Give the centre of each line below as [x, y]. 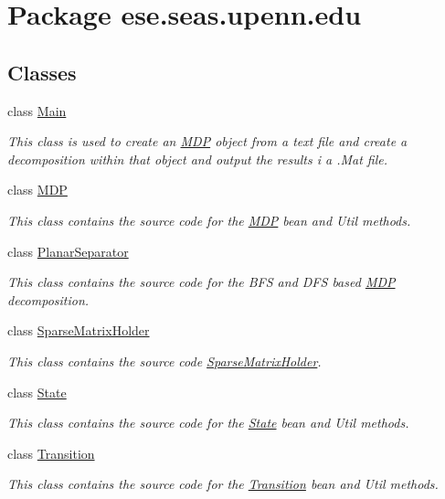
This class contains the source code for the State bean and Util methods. [208, 423]
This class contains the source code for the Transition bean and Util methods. [223, 484]
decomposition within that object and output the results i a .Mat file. [197, 159]
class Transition [51, 453]
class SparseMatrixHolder [79, 330]
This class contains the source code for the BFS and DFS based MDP [201, 282]
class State [37, 392]
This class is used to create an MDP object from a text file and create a [207, 141]
